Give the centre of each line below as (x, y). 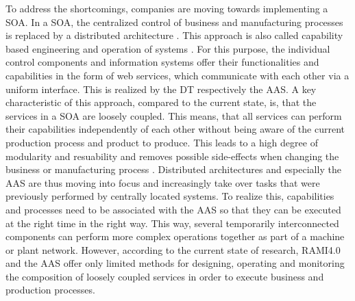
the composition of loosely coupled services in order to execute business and (165, 276)
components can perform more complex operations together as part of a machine (175, 236)
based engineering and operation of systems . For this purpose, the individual (168, 48)
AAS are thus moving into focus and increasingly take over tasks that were (163, 182)
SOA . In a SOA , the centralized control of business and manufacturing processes (174, 22)
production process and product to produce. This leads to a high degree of (162, 142)
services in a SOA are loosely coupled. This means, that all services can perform (174, 115)
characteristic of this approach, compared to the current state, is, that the (161, 102)
